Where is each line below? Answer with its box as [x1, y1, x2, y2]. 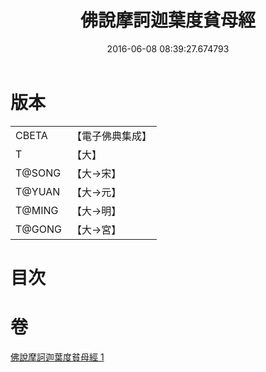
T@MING [15, 203, 59, 217]
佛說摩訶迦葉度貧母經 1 [10, 351, 105, 363]
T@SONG [15, 166, 62, 180]
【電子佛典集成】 [71, 129, 152, 143]
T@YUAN [15, 184, 61, 198]
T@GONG [15, 222, 62, 236]
